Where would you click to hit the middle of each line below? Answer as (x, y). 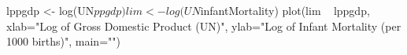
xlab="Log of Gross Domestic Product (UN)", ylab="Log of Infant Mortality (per (204, 26)
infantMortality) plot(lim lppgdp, (285, 10)
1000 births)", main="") (63, 41)
